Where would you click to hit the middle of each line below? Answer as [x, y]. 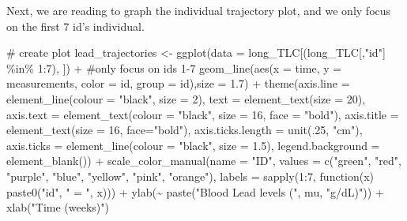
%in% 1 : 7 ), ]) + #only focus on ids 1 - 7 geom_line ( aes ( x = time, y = [174, 67]
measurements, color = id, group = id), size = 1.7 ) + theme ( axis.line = [178, 83]
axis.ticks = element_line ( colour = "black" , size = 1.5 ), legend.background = [193, 145]
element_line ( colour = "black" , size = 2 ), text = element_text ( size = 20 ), [186, 98]
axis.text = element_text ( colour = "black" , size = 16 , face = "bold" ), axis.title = [203, 114]
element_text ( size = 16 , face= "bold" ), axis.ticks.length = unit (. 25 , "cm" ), [185, 130]
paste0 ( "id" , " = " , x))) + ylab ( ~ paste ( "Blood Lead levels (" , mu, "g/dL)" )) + [195, 191]
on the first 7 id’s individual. [75, 26]
